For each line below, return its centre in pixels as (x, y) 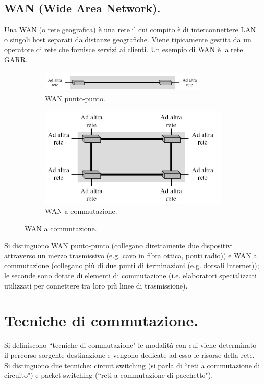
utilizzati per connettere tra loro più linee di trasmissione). (96, 285)
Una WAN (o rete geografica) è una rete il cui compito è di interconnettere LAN (130, 29)
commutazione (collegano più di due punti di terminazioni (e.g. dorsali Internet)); (132, 265)
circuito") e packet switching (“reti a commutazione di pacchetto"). (109, 375)
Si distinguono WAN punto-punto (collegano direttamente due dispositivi (119, 245)
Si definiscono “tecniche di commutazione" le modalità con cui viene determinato (130, 345)
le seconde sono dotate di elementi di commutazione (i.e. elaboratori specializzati (130, 275)
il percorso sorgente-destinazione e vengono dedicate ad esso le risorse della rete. (129, 355)
